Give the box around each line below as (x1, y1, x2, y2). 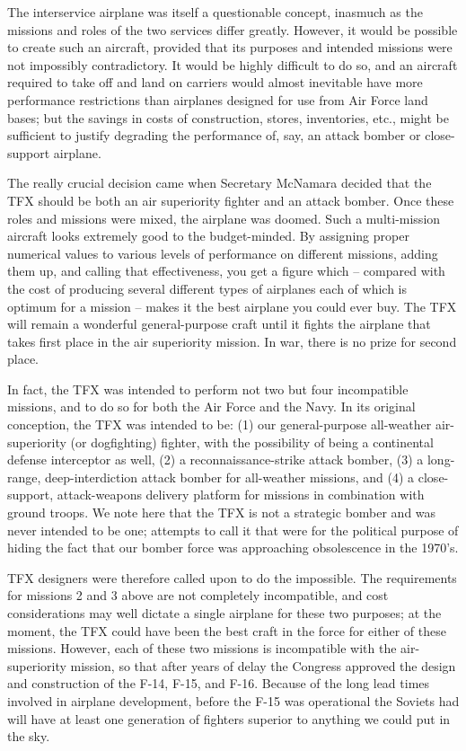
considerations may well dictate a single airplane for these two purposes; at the (7, 604, 442, 622)
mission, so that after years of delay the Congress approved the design (70, 656, 456, 675)
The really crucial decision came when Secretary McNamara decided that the (7, 173, 432, 192)
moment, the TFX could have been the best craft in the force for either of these (7, 621, 446, 640)
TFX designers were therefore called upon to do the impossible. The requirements (7, 568, 457, 587)
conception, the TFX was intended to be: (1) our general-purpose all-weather (7, 415, 432, 434)
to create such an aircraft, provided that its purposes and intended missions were (7, 38, 453, 57)
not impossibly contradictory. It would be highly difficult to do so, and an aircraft (7, 55, 458, 74)
